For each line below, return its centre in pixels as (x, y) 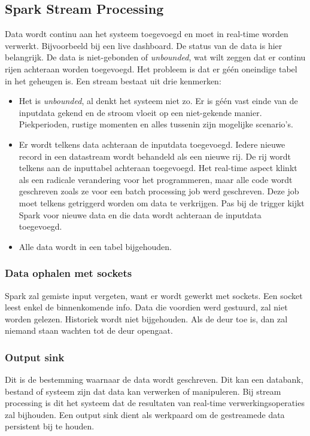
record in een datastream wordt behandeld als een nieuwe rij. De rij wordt (155, 156)
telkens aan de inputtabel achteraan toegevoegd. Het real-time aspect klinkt (158, 168)
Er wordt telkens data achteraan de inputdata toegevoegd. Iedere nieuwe (152, 144)
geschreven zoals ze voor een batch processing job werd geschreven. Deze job (159, 191)
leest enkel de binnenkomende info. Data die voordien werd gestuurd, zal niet (146, 307)
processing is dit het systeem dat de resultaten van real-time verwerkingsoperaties (155, 403)
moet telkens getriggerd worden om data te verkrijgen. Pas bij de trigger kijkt (162, 202)
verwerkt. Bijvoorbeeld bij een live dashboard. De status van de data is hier (144, 45)
